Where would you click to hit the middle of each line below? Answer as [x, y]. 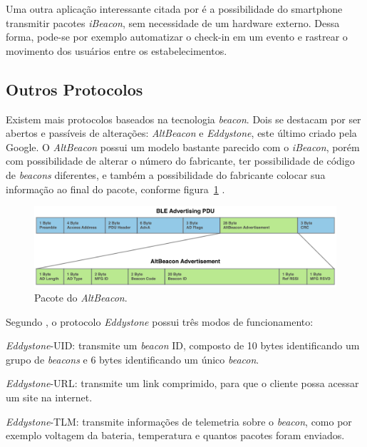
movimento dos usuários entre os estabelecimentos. [117, 50]
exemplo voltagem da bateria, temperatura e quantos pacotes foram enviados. [175, 435]
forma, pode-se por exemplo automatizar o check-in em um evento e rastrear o [177, 37]
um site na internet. [49, 397]
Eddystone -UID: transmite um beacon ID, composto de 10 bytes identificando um [183, 345]
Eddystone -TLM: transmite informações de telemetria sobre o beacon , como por [179, 421]
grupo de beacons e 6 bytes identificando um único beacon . [133, 359]
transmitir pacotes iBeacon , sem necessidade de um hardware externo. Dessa [173, 22]
